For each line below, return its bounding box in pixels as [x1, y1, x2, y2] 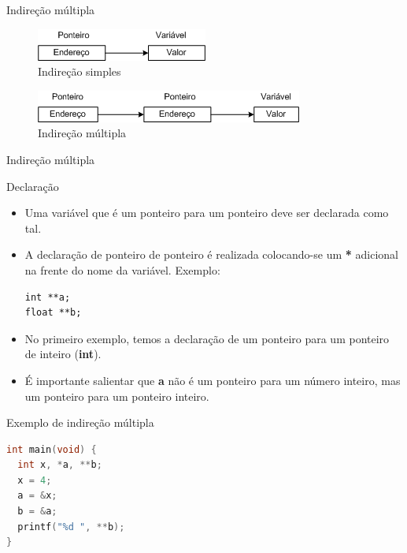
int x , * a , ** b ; [17, 459, 102, 471]
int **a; [24, 291, 71, 303]
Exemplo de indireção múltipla [6, 414, 154, 431]
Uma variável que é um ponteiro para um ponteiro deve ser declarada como [24, 204, 389, 221]
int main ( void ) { [6, 443, 97, 455]
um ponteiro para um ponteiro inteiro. [24, 387, 209, 404]
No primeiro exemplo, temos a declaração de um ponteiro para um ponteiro [24, 330, 390, 346]
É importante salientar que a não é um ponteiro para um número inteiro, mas [24, 372, 401, 388]
